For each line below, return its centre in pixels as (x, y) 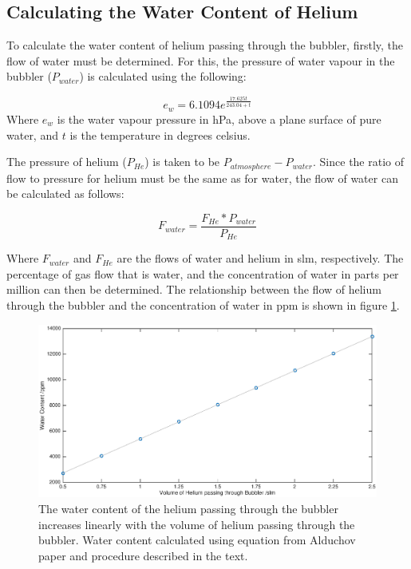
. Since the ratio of (359, 162)
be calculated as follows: (65, 194)
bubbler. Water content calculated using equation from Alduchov (197, 540)
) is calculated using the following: (163, 76)
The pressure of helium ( (67, 162)
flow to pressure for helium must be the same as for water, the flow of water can (202, 178)
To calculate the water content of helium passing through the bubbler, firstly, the (205, 45)
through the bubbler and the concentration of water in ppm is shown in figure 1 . (203, 305)
